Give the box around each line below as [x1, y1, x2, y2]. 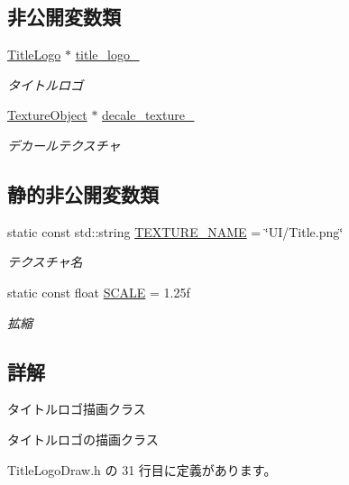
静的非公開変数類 [7, 179, 159, 207]
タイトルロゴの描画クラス [7, 429, 159, 448]
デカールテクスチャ [7, 135, 121, 154]
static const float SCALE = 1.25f [7, 282, 190, 301]
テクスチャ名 [7, 252, 83, 271]
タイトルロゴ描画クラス [7, 399, 146, 418]
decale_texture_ [102, 105, 195, 124]
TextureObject [7, 105, 87, 124]
